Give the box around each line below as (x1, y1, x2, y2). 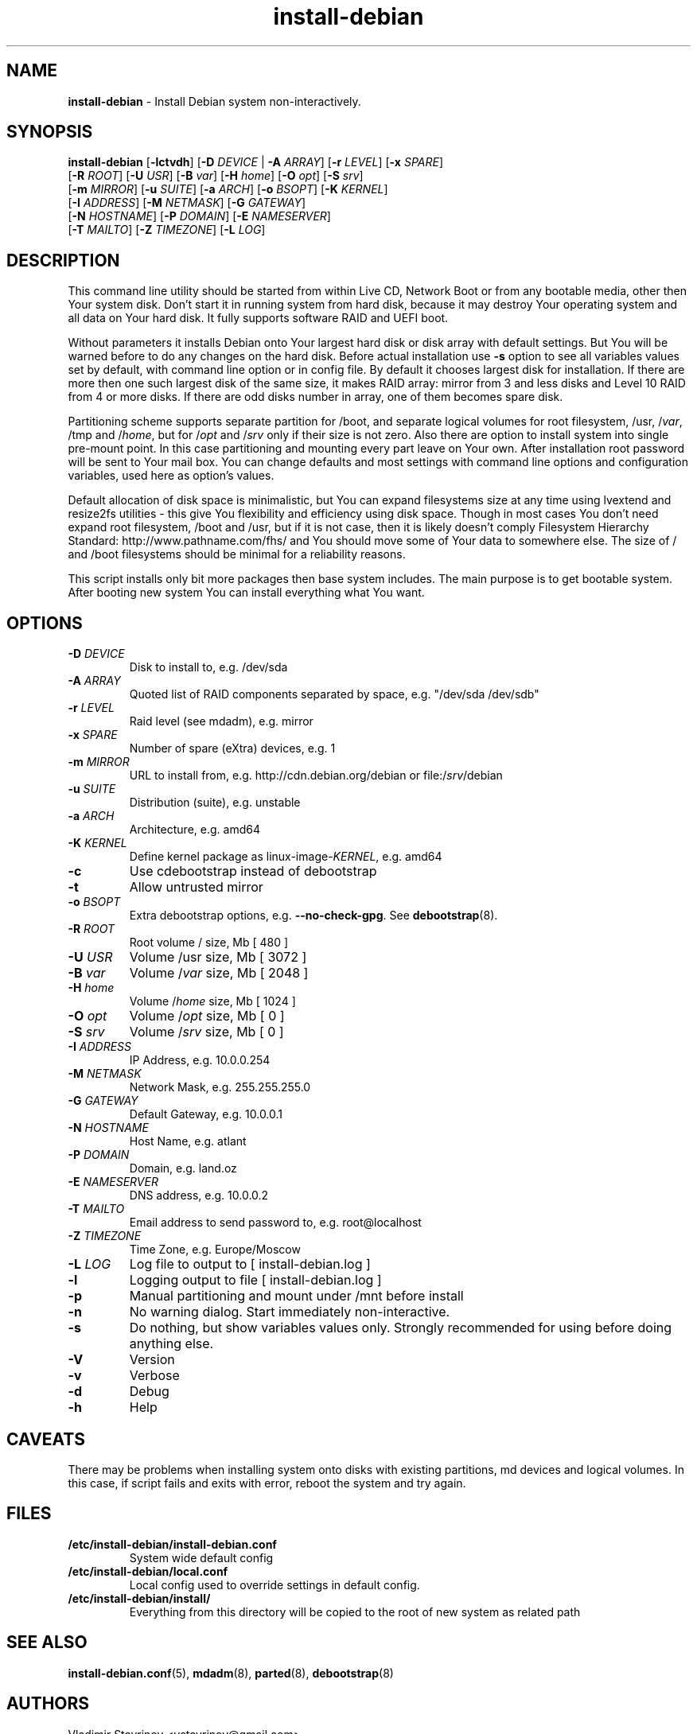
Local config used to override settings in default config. (129, 1577, 420, 1592)
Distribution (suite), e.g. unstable (129, 795, 301, 810)
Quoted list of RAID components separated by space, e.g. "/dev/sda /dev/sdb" (129, 687, 539, 702)
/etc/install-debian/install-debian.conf (68, 1537, 277, 1551)
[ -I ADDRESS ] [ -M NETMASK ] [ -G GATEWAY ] (68, 196, 306, 210)
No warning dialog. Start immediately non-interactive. (129, 1304, 450, 1320)
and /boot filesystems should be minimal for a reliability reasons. (68, 547, 406, 562)
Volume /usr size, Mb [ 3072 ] (129, 949, 307, 966)
